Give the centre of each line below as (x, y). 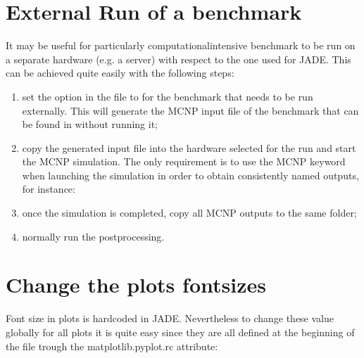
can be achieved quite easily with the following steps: (120, 73)
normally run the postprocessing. (93, 236)
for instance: (49, 189)
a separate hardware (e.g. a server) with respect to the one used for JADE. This (178, 59)
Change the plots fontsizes (136, 285)
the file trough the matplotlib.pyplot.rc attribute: (112, 346)
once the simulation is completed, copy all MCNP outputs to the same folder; (189, 213)
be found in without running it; (90, 124)
